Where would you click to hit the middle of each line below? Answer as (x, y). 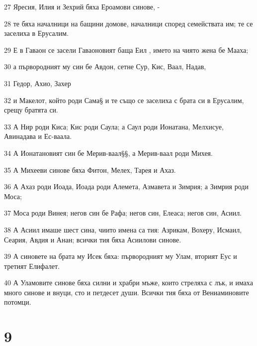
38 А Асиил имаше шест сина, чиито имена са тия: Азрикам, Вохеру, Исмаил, (123, 229)
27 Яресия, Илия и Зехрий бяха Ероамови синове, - (82, 6)
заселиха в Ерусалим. (37, 33)
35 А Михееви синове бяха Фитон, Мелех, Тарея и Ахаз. (90, 170)
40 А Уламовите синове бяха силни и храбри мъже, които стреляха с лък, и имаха (128, 283)
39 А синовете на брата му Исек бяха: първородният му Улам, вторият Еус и (121, 256)
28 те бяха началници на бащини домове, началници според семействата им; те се (128, 23)
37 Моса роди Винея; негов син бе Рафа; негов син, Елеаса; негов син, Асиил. (123, 213)
